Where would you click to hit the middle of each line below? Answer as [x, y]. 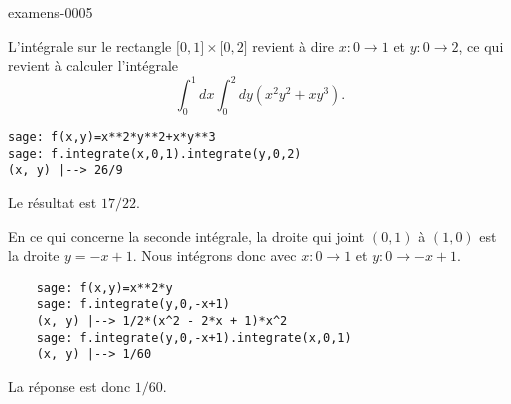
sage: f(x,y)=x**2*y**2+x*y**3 [112, 137]
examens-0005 [50, 12]
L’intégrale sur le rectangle [90, 45]
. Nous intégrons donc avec [214, 255]
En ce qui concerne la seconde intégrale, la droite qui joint [186, 235]
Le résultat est [52, 202]
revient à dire [293, 45]
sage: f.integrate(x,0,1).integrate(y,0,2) [155, 153]
